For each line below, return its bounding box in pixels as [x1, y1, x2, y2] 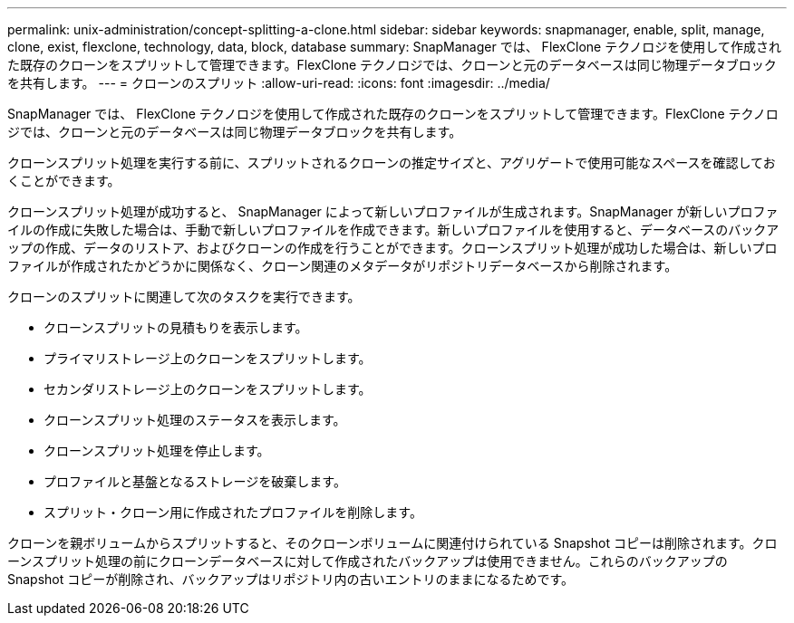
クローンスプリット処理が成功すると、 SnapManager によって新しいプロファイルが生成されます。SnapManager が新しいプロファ [7, 204, 779, 219]
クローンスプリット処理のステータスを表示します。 [44, 412, 346, 427]
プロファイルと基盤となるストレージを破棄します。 [44, 474, 346, 489]
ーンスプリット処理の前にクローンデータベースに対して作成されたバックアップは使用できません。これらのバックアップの [7, 553, 728, 569]
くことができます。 [7, 173, 121, 188]
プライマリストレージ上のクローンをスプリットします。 [44, 350, 372, 366]
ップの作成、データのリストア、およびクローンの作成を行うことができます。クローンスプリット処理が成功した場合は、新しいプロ [7, 240, 778, 255]
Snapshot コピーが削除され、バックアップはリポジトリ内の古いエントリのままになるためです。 [7, 571, 575, 587]
